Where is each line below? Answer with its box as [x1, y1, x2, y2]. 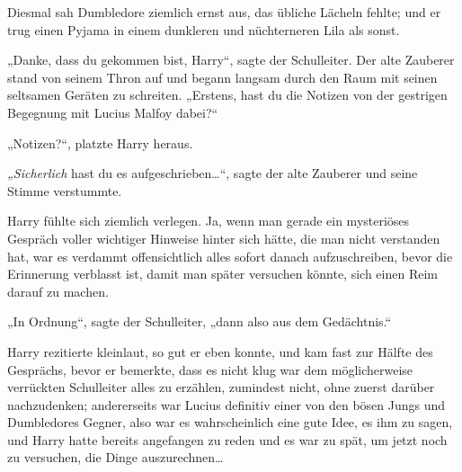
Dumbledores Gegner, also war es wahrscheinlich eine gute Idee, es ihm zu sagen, [7, 413, 453, 432]
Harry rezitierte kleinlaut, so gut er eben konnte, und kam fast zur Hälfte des [7, 342, 433, 361]
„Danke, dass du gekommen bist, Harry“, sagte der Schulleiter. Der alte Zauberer [7, 50, 455, 69]
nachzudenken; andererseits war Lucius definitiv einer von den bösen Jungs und [7, 395, 446, 414]
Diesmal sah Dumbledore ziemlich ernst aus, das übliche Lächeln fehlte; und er [7, 3, 441, 21]
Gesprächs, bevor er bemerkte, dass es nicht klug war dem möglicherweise [7, 360, 413, 378]
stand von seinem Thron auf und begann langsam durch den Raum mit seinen [7, 67, 438, 86]
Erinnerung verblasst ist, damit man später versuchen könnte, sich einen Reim [7, 264, 438, 283]
